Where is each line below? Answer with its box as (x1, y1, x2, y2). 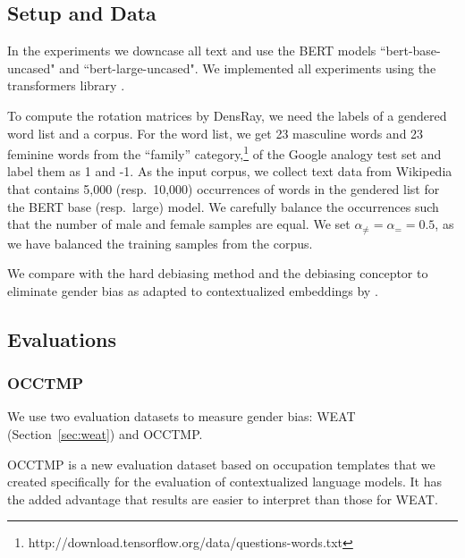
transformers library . (7, 76, 125, 95)
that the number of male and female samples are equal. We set (7, 215, 351, 233)
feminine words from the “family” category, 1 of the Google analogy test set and (7, 142, 442, 163)
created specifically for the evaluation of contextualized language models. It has (7, 472, 443, 491)
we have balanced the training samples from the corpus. (7, 233, 313, 252)
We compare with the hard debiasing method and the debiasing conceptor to (7, 264, 428, 283)
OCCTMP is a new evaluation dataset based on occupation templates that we (7, 454, 435, 473)
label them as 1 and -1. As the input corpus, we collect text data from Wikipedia (7, 162, 452, 181)
